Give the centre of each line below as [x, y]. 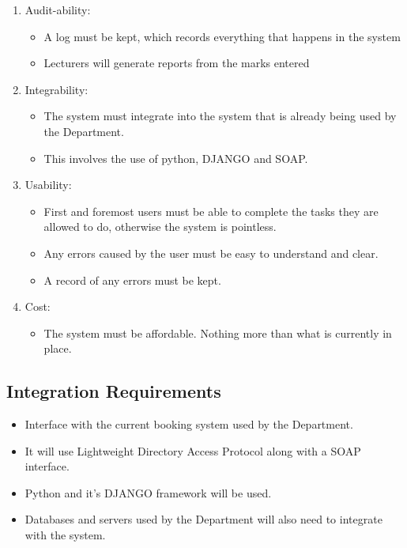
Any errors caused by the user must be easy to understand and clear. [211, 253]
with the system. [65, 535]
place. [58, 348]
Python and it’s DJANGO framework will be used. [148, 492]
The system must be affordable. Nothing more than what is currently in [218, 333]
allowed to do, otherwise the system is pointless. [160, 227]
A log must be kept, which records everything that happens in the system [222, 36]
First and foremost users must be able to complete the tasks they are [211, 211]
